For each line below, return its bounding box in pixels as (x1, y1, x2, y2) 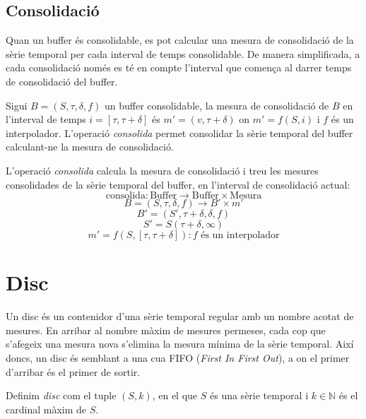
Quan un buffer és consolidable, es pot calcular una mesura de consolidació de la (6, 33, 354, 47)
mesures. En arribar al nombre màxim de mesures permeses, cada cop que (6, 322, 326, 337)
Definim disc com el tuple (6, 388, 117, 403)
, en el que (152, 388, 198, 403)
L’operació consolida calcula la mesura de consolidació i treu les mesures (6, 163, 319, 177)
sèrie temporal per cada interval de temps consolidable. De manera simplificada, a (6, 46, 360, 61)
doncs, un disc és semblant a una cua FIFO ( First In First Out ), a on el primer (6, 350, 350, 365)
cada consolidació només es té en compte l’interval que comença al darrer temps (6, 60, 352, 75)
